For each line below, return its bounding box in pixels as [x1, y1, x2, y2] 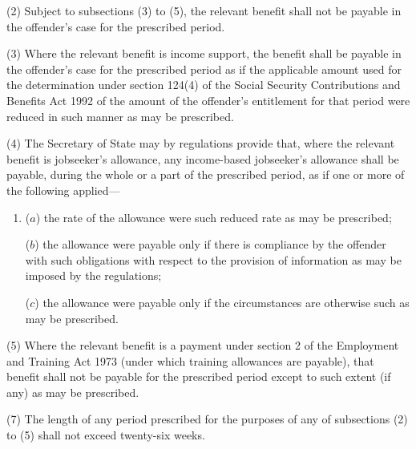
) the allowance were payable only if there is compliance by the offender [34, 236, 386, 253]
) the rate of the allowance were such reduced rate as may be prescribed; [35, 208, 392, 225]
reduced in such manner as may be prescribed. [6, 107, 234, 124]
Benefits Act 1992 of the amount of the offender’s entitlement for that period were [6, 91, 410, 108]
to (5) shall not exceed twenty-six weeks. [6, 427, 205, 443]
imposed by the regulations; [25, 267, 162, 284]
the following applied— [6, 181, 120, 198]
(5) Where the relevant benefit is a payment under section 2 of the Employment [6, 337, 399, 354]
